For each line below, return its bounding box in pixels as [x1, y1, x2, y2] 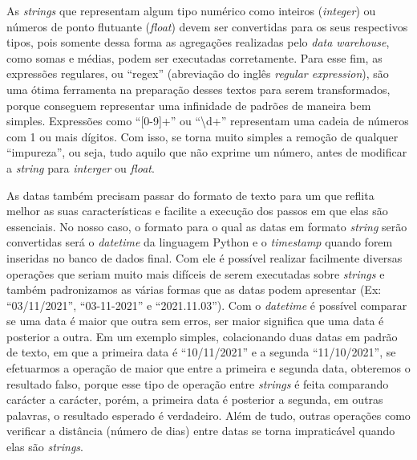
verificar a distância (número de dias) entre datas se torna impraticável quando [6, 422, 395, 439]
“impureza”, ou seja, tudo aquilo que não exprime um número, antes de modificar [6, 144, 407, 161]
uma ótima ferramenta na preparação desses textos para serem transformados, [6, 80, 391, 97]
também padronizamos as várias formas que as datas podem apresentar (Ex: [6, 281, 382, 298]
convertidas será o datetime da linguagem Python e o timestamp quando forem [6, 234, 393, 250]
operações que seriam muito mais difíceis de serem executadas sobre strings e [6, 265, 385, 282]
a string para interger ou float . [6, 159, 155, 176]
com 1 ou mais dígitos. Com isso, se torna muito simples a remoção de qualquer [6, 128, 399, 145]
